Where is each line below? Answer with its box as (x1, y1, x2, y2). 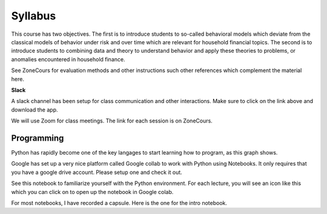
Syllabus (11, 9, 56, 22)
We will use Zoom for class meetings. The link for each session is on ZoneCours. (11, 117, 213, 124)
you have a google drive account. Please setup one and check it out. (11, 169, 183, 176)
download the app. (11, 106, 58, 113)
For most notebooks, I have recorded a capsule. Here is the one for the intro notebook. (11, 199, 227, 206)
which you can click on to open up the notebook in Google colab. (11, 188, 174, 195)
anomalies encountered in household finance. (11, 55, 125, 63)
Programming (11, 133, 64, 143)
